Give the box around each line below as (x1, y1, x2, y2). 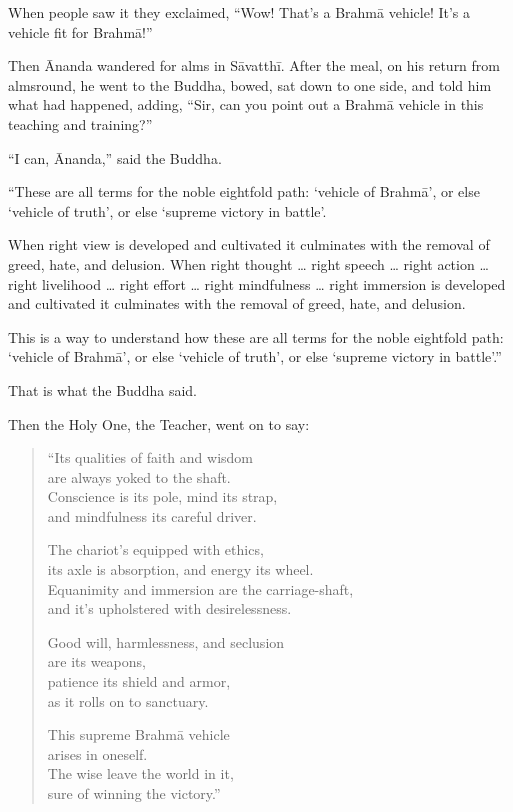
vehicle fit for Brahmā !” (8, 21, 153, 42)
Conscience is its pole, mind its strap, (47, 486, 278, 507)
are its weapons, (47, 651, 146, 672)
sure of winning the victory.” (47, 783, 221, 803)
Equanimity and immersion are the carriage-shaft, (47, 578, 354, 599)
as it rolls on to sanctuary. (47, 690, 209, 711)
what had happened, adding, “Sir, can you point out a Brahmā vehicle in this (8, 94, 484, 115)
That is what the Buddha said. (8, 379, 197, 400)
